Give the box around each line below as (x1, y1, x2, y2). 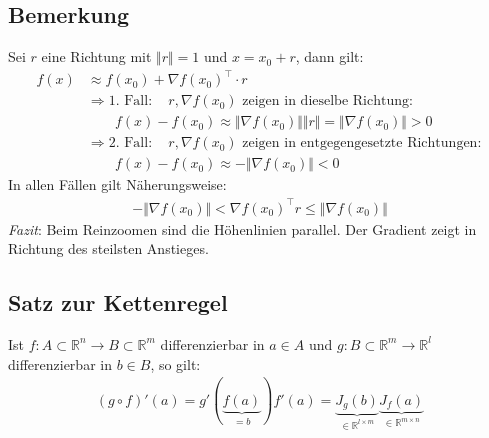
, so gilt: (150, 353, 201, 374)
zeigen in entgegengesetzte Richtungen (242, 136, 478, 151)
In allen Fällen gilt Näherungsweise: (8, 174, 227, 195)
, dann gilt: (295, 46, 364, 67)
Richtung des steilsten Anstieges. (8, 238, 209, 259)
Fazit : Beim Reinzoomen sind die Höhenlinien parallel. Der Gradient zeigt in (8, 218, 477, 239)
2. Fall (108, 136, 149, 151)
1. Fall (108, 94, 149, 109)
